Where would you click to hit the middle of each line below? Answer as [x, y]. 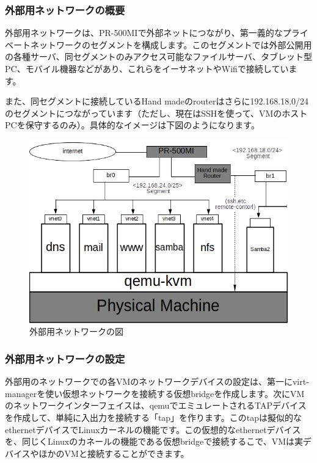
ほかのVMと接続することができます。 [114, 453]
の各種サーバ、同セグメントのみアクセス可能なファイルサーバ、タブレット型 [159, 57]
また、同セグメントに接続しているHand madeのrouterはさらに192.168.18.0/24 [157, 101]
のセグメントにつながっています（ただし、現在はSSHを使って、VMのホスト [156, 113]
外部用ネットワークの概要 [65, 9]
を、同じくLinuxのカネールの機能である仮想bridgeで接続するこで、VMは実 [154, 441]
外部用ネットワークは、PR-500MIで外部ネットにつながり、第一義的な [144, 33]
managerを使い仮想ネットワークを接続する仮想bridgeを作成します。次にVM [155, 393]
